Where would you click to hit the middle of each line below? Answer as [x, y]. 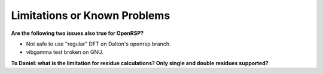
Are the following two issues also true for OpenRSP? [77, 33]
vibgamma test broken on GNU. [65, 52]
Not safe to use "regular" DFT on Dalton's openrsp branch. [98, 44]
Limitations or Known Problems [91, 15]
